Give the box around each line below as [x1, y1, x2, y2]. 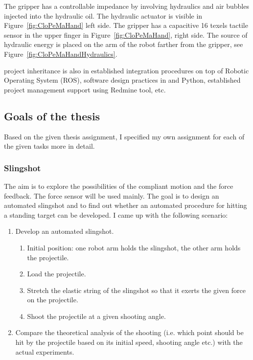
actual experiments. [15, 346, 74, 357]
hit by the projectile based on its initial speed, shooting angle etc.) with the [15, 337, 243, 347]
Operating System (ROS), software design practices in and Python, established [4, 75, 241, 85]
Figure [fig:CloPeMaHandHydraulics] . [4, 48, 117, 59]
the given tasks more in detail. [4, 141, 95, 151]
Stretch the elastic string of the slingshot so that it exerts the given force [27, 285, 246, 295]
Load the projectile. [27, 269, 86, 279]
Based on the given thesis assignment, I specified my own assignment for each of [4, 131, 245, 141]
